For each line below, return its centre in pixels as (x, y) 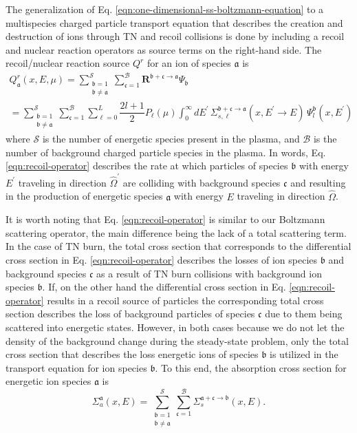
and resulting (318, 182)
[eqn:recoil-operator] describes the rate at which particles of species (147, 166)
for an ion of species (189, 63)
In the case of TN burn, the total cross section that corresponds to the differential (178, 246)
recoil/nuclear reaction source (68, 63)
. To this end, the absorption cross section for (251, 367)
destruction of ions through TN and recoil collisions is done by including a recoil (175, 36)
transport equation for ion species (76, 367)
